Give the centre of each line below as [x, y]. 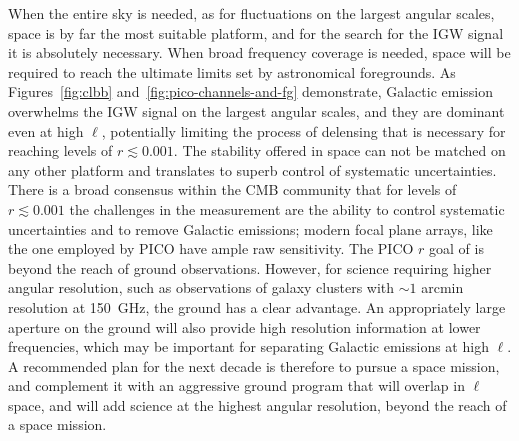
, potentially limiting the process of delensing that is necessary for [303, 130]
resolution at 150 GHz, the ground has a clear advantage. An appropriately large [257, 306]
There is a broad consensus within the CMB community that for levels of [232, 189]
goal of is [456, 248]
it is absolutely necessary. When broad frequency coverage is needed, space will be [259, 52]
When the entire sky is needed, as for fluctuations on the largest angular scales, [251, 13]
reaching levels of [60, 150]
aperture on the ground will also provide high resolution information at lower [244, 326]
